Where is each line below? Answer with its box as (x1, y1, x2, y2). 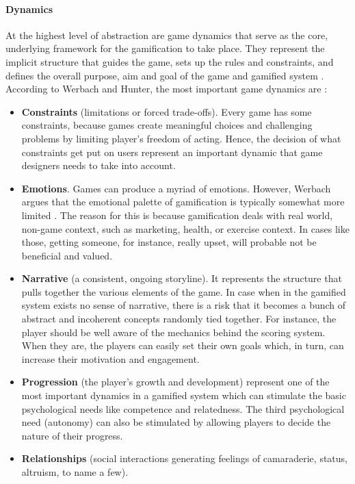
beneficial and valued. (21, 248, 113, 262)
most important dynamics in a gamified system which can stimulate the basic (21, 388, 346, 403)
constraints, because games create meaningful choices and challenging (21, 118, 313, 132)
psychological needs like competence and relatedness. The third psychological (21, 401, 345, 416)
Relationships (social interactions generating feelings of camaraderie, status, (21, 451, 347, 466)
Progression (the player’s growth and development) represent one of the (21, 374, 330, 389)
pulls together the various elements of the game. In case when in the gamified (21, 284, 346, 298)
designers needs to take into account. (21, 158, 176, 173)
